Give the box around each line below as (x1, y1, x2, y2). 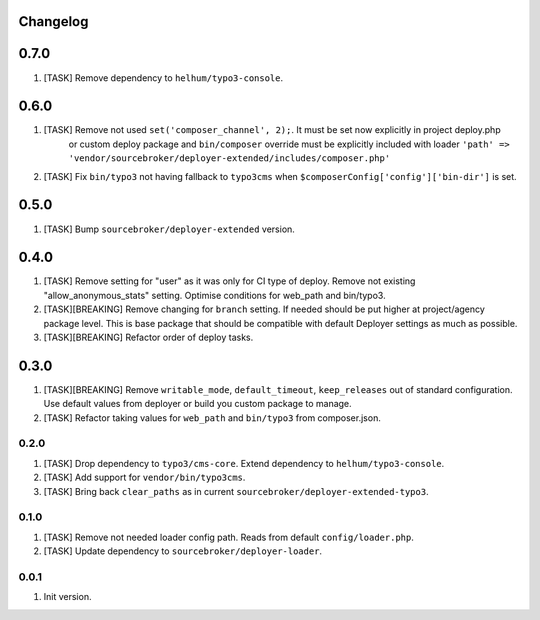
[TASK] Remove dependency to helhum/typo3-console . (43, 71, 284, 84)
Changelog (18, 13, 89, 30)
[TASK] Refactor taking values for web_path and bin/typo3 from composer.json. (43, 411, 382, 424)
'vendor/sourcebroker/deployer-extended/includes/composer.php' (68, 153, 391, 164)
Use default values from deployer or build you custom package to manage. (43, 398, 352, 410)
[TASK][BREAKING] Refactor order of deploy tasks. (43, 331, 254, 343)
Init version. (43, 591, 92, 603)
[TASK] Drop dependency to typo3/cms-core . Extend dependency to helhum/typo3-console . (43, 457, 445, 469)
